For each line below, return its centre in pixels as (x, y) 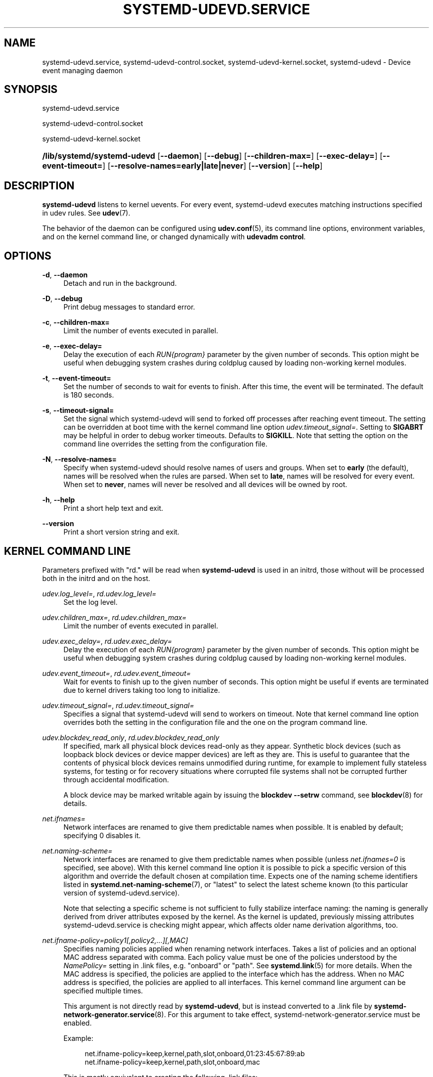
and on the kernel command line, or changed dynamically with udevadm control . (174, 237)
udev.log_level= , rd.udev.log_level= (99, 593)
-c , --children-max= (76, 322)
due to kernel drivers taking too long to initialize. (142, 690)
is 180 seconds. (89, 395)
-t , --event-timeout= (77, 378)
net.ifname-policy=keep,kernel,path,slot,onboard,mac (172, 1062)
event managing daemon (83, 70)
